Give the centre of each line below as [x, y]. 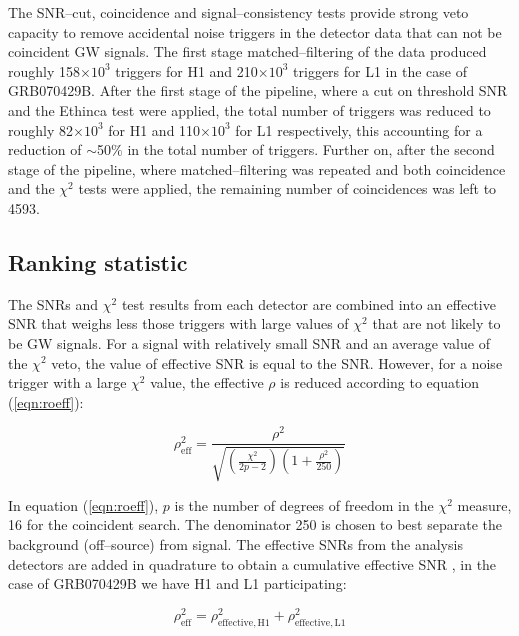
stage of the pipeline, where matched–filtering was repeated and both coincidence [257, 168]
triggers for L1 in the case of [380, 70]
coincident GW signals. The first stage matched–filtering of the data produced [247, 51]
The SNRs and [53, 303]
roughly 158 [44, 70]
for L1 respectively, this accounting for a [359, 129]
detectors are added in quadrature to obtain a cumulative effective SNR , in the [252, 563]
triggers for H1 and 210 [186, 70]
